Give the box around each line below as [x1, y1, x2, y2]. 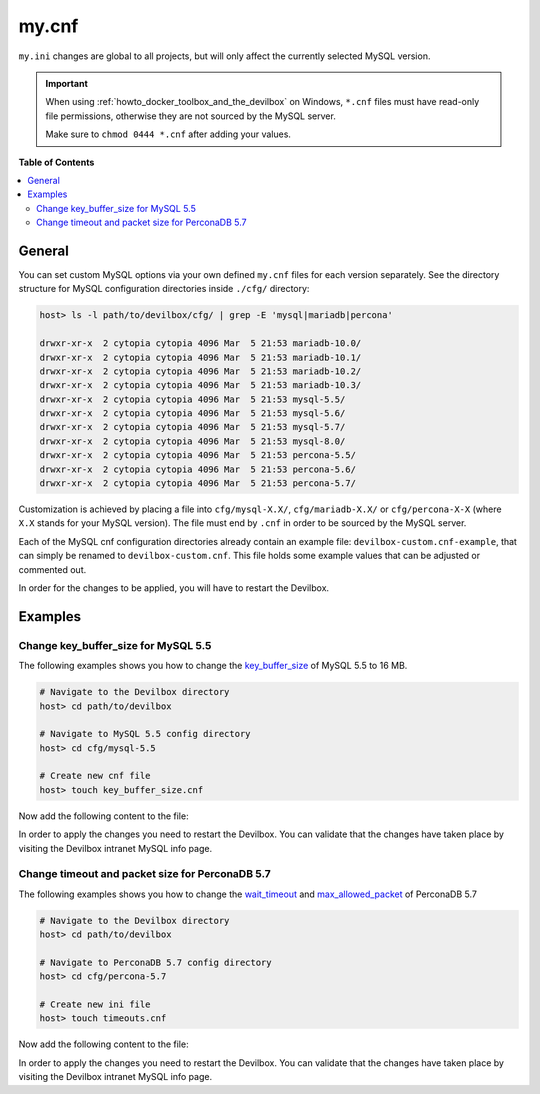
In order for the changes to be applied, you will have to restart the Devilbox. [18, 581, 330, 594]
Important [45, 77, 89, 89]
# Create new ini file [39, 999, 151, 1010]
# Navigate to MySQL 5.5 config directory [39, 728, 251, 740]
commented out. [18, 563, 87, 575]
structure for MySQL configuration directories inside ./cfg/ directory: [18, 283, 310, 295]
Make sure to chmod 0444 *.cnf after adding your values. [45, 128, 292, 140]
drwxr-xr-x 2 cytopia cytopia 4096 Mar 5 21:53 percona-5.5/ [39, 450, 357, 461]
